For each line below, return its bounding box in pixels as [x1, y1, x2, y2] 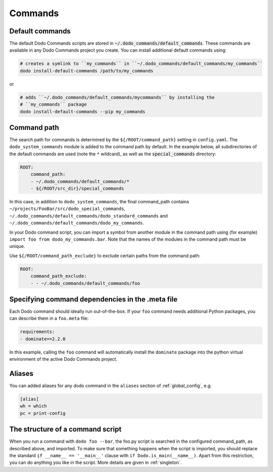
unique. [9, 243, 25, 249]
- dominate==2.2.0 [20, 336, 66, 341]
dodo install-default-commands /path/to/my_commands [20, 68, 154, 73]
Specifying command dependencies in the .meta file [9, 295, 178, 304]
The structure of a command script [9, 425, 122, 434]
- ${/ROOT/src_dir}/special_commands [30, 186, 124, 192]
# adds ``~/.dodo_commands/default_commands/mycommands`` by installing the [20, 94, 215, 100]
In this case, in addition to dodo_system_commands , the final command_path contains [9, 199, 190, 204]
